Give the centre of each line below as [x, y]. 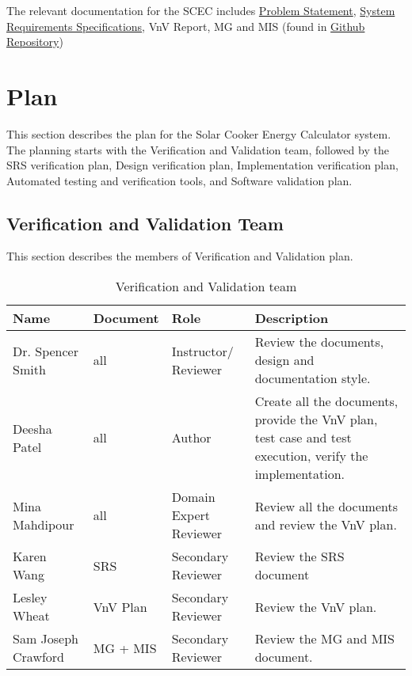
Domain [193, 497]
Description [292, 318]
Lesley [30, 598]
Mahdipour [44, 524]
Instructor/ [202, 351]
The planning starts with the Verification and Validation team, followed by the [198, 149]
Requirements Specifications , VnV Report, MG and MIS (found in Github [186, 26]
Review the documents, [319, 342]
